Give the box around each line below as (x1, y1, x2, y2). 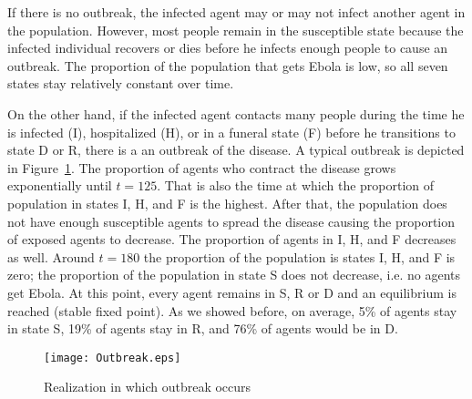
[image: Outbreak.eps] (44, 351, 181, 364)
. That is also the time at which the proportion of (157, 176, 435, 195)
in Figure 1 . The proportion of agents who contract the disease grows (7, 158, 396, 177)
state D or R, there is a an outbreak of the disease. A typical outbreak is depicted (7, 140, 465, 159)
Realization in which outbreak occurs (44, 377, 251, 396)
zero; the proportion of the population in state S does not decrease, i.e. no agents (7, 265, 461, 284)
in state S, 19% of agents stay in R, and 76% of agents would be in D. (7, 319, 398, 338)
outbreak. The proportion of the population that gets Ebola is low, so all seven (7, 56, 448, 75)
